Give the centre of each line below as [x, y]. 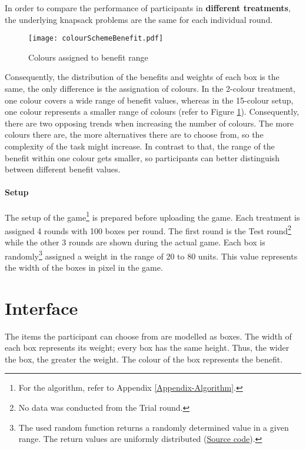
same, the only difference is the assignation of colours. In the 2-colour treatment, [150, 89]
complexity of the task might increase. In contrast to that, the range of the [140, 146]
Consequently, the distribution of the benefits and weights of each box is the [142, 77]
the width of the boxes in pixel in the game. [84, 267]
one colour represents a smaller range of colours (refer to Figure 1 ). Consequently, [152, 112]
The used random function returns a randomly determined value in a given [154, 427]
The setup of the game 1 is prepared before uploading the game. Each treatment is [152, 216]
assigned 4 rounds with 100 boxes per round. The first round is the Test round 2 [148, 230]
